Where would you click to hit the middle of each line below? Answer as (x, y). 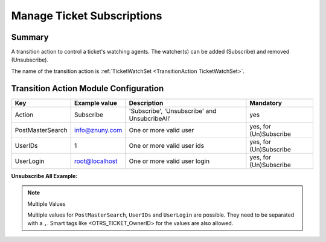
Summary (30, 37)
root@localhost (96, 161)
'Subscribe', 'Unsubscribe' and (173, 110)
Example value (96, 103)
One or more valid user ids (167, 145)
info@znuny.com (98, 130)
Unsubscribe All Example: (44, 176)
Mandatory (266, 103)
